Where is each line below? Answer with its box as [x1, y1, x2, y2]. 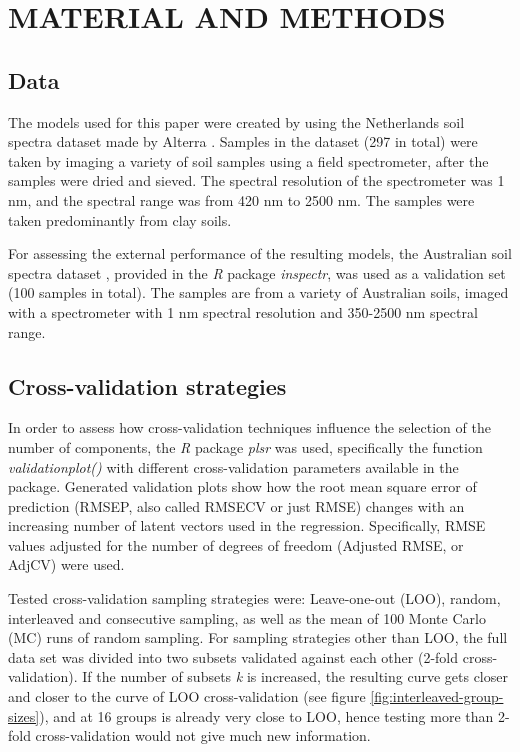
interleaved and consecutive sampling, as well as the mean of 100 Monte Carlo [8, 607, 486, 628]
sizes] [8, 705, 40, 726]
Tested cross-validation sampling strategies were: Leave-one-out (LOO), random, [8, 588, 501, 609]
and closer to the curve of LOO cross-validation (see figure [8, 686, 366, 707]
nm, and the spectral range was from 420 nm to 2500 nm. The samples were [8, 189, 475, 210]
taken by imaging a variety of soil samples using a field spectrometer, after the [8, 150, 489, 171]
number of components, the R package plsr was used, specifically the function [8, 436, 483, 457]
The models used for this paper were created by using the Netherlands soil [8, 111, 465, 132]
